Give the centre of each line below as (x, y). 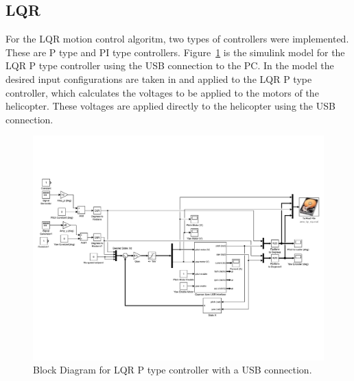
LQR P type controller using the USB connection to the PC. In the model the (170, 65)
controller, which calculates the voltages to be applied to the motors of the (162, 92)
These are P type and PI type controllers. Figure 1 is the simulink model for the (175, 52)
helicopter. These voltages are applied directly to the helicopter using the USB (170, 106)
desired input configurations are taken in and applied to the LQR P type (159, 78)
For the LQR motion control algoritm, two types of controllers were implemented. (177, 39)
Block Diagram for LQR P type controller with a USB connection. (173, 370)
